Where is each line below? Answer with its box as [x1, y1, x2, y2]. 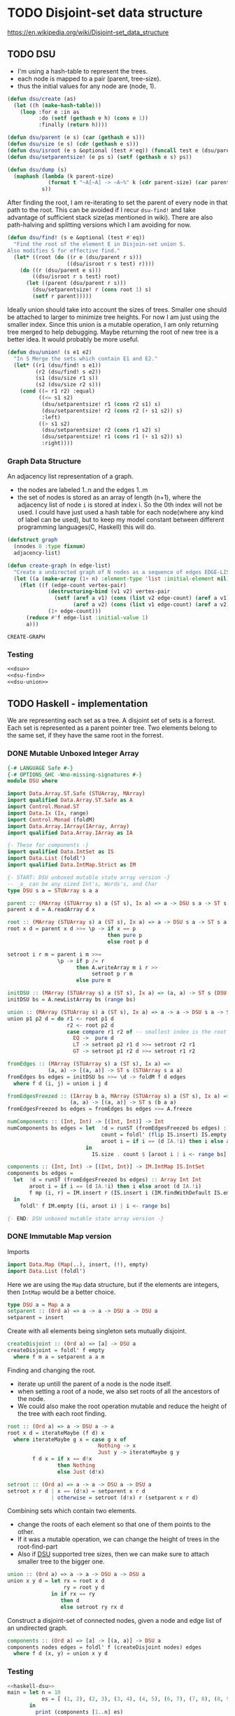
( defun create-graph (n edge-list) [7, 562, 111, 569]
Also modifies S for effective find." [7, 247, 120, 254]
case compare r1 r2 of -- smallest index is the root [66, 1028, 227, 1035]
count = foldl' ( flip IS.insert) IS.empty [101, 1131, 227, 1138]
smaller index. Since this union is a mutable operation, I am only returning [7, 320, 219, 328]
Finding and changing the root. [7, 1366, 96, 1374]
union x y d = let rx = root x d [7, 1577, 105, 1584]
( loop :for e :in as [20, 108, 80, 115]
